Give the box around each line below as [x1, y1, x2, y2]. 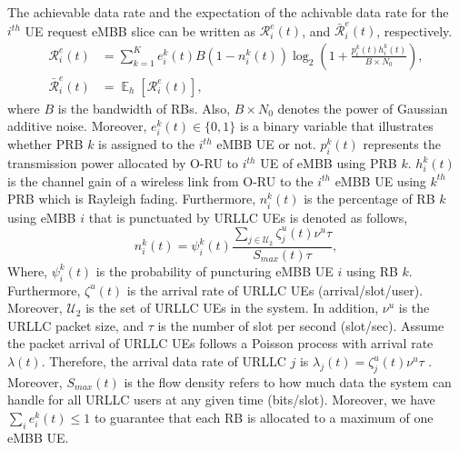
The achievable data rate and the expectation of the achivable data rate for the [7, 3, 449, 21]
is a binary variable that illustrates [239, 116, 434, 135]
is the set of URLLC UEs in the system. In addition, [85, 298, 379, 317]
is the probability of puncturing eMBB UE [95, 261, 334, 280]
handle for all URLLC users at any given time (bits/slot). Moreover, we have [7, 390, 435, 409]
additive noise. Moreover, [7, 116, 147, 135]
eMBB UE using [334, 171, 426, 190]
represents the [363, 135, 441, 154]
